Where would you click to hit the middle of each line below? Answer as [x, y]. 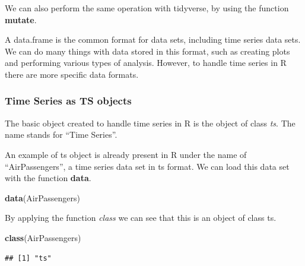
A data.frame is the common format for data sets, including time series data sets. [153, 39]
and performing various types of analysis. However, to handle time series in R [146, 63]
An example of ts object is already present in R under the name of [126, 154]
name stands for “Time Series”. [61, 134]
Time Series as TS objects [68, 101]
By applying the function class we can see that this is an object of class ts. [141, 218]
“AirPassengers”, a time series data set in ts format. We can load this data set [147, 166]
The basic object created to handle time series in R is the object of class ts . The [150, 123]
